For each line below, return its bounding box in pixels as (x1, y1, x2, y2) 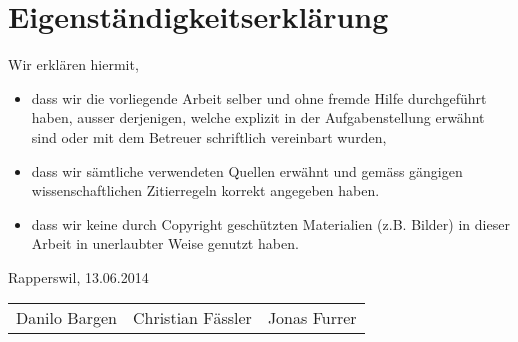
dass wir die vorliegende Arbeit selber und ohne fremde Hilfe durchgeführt (31, 87, 487, 108)
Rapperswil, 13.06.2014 (8, 266, 149, 287)
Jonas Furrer (267, 306, 357, 330)
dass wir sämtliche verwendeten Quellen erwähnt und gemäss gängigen (31, 160, 463, 181)
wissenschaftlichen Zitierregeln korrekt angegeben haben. (31, 180, 380, 201)
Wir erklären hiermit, (8, 54, 139, 75)
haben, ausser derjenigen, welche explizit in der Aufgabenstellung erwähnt (31, 107, 485, 128)
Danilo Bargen (16, 306, 117, 330)
